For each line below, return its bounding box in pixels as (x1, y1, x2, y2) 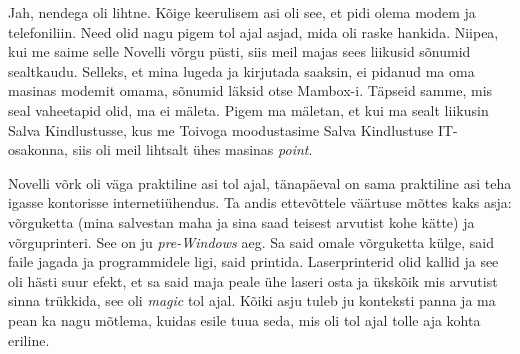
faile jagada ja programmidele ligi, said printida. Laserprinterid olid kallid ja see (8, 251, 499, 272)
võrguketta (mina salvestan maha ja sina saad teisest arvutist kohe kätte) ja (8, 211, 475, 232)
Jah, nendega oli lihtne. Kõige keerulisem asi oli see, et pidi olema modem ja (8, 2, 476, 22)
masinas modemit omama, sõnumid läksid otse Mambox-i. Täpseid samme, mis (8, 80, 493, 101)
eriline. (8, 329, 50, 350)
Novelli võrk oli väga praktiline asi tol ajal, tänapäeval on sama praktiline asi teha (8, 172, 512, 193)
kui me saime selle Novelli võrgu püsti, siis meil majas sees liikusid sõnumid (8, 41, 471, 62)
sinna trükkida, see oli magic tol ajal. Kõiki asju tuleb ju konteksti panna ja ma (8, 290, 496, 311)
